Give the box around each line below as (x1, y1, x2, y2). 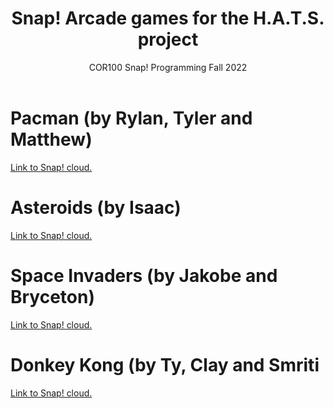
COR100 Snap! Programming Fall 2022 (88, 61, 248, 73)
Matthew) (10, 128, 93, 151)
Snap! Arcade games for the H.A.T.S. (11, 7, 325, 30)
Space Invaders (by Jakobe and (10, 264, 278, 287)
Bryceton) (10, 285, 96, 308)
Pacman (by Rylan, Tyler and (10, 107, 253, 129)
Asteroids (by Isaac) (10, 196, 182, 219)
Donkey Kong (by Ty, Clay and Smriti (10, 353, 320, 376)
